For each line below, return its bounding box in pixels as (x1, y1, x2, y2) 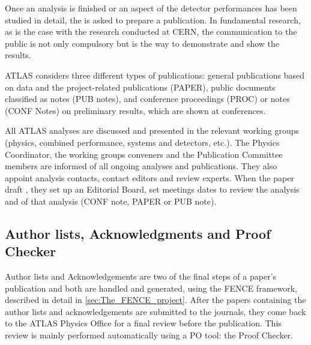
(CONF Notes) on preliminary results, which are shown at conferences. (5, 104, 266, 116)
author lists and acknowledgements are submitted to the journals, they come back (5, 305, 306, 317)
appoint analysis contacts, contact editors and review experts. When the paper (5, 171, 294, 184)
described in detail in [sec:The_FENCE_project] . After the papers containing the (5, 293, 306, 306)
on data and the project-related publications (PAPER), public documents (5, 80, 276, 93)
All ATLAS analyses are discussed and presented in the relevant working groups (5, 124, 300, 137)
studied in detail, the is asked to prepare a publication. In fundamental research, (5, 13, 301, 26)
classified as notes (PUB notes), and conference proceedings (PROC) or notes (5, 92, 290, 105)
